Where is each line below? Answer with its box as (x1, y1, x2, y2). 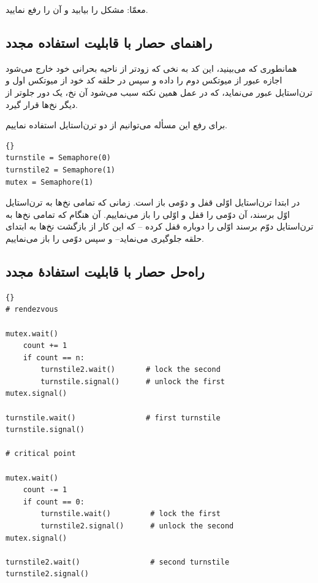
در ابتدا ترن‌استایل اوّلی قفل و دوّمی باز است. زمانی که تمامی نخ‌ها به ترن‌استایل (6, 196, 300, 209)
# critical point (6, 449, 76, 458)
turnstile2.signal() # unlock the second (40, 522, 234, 530)
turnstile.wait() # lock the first (40, 509, 221, 519)
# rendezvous (6, 305, 58, 314)
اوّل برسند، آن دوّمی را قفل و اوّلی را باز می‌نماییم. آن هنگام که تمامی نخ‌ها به (6, 207, 290, 220)
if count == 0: (23, 497, 85, 506)
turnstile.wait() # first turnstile (6, 413, 221, 422)
